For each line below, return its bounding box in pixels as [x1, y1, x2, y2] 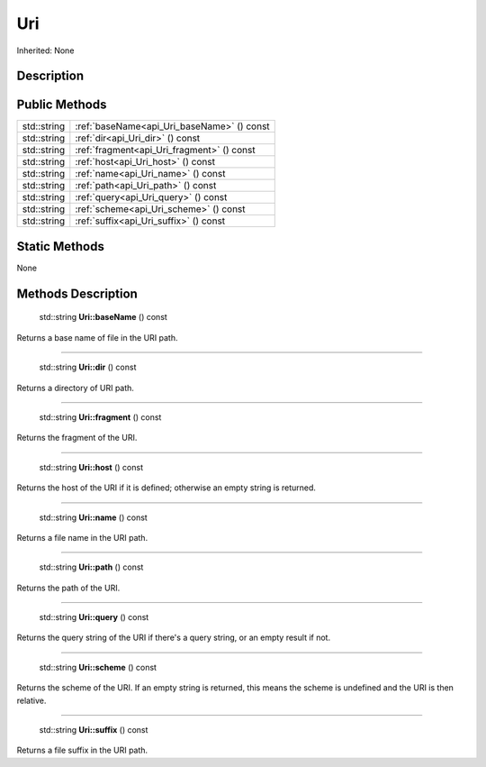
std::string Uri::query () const [39, 612, 149, 623]
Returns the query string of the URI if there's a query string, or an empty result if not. [16, 632, 331, 644]
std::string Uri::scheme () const [39, 662, 157, 672]
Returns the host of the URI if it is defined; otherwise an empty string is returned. [16, 482, 317, 493]
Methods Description [16, 286, 139, 301]
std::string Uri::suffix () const [39, 725, 148, 735]
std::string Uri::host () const [39, 461, 144, 472]
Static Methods [16, 239, 105, 254]
